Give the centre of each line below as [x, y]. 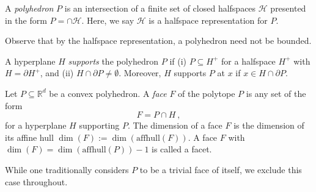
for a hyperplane [36, 125]
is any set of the [276, 93]
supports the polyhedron [113, 61]
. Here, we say [108, 20]
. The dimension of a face [175, 125]
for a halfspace [248, 61]
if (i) [178, 61]
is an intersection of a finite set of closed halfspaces [160, 8]
